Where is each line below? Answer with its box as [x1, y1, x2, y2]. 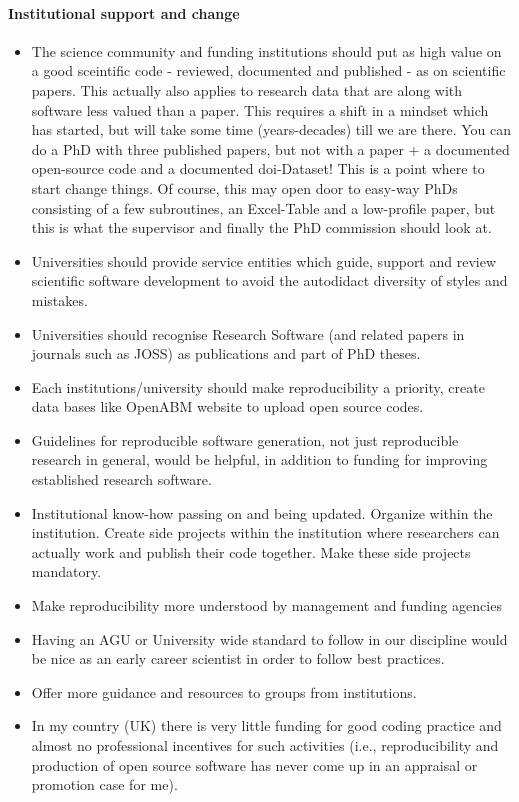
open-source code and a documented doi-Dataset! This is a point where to [31, 158, 485, 179]
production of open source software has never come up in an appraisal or [31, 754, 478, 775]
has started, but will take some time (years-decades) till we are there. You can [31, 119, 511, 140]
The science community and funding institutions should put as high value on [31, 40, 502, 61]
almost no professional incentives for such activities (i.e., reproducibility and [31, 735, 499, 756]
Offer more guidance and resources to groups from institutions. [31, 681, 417, 702]
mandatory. [31, 561, 102, 582]
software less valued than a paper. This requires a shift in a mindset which [31, 99, 489, 120]
